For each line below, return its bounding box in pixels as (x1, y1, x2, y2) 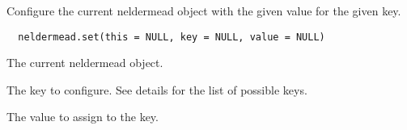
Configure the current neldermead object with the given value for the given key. (6, 2, 401, 19)
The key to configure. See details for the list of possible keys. (6, 81, 307, 98)
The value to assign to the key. (6, 108, 159, 125)
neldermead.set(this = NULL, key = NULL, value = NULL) (18, 31, 325, 43)
